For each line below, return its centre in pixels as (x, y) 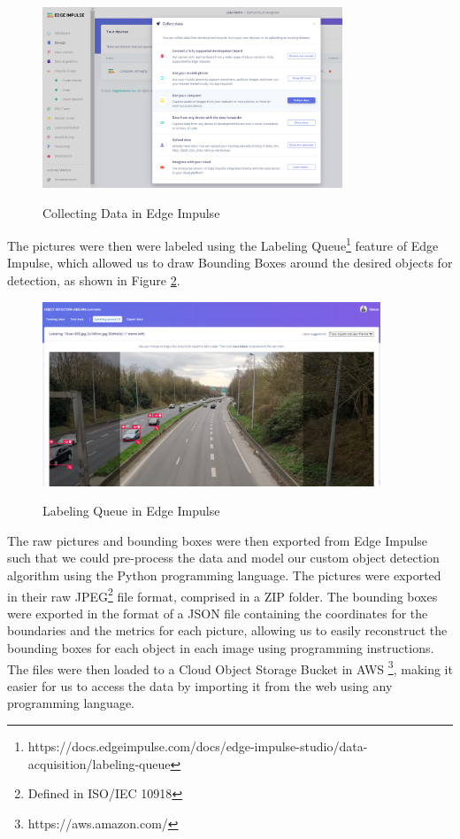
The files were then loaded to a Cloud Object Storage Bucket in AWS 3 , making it (230, 667)
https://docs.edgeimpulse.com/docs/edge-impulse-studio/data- (198, 746)
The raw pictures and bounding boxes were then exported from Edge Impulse (218, 540)
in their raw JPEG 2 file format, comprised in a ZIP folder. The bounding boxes (222, 594)
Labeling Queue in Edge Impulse (131, 511)
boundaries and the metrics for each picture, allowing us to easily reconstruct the (227, 630)
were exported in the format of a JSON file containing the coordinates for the (218, 613)
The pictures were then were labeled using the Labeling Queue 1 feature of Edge (223, 244)
